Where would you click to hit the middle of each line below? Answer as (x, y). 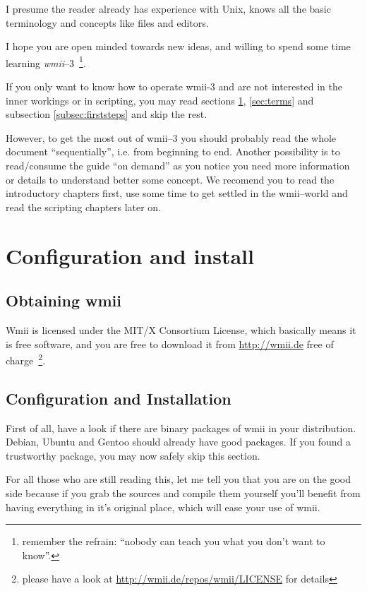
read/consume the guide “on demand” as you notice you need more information (178, 165)
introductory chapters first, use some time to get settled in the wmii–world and (177, 193)
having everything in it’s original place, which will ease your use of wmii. (163, 507)
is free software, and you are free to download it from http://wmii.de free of (170, 344)
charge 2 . (26, 359)
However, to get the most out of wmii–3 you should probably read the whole (171, 137)
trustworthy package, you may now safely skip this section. (133, 455)
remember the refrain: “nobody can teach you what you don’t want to (174, 541)
